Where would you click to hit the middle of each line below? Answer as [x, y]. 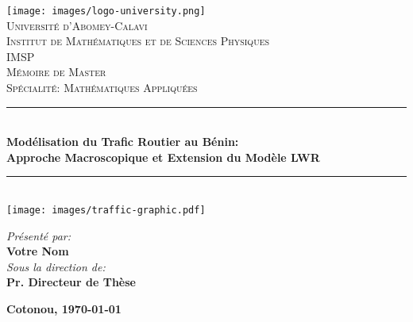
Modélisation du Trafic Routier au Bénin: [123, 142]
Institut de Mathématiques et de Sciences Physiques [138, 41]
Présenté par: [39, 235]
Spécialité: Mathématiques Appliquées [102, 88]
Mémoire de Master [56, 72]
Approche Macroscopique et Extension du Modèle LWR [163, 157]
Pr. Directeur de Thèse [71, 282]
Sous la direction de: [56, 266]
